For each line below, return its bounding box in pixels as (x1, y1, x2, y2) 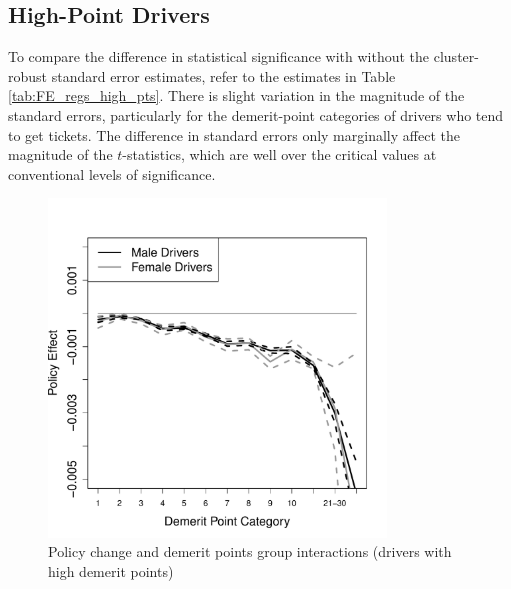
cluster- (433, 46, 479, 67)
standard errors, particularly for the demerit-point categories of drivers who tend (8, 104, 504, 125)
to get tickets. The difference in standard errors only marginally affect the (8, 124, 460, 145)
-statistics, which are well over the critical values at (122, 144, 437, 165)
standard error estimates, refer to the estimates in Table (51, 65, 396, 86)
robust (8, 65, 48, 86)
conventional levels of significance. (8, 163, 216, 184)
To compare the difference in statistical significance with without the (8, 46, 430, 67)
